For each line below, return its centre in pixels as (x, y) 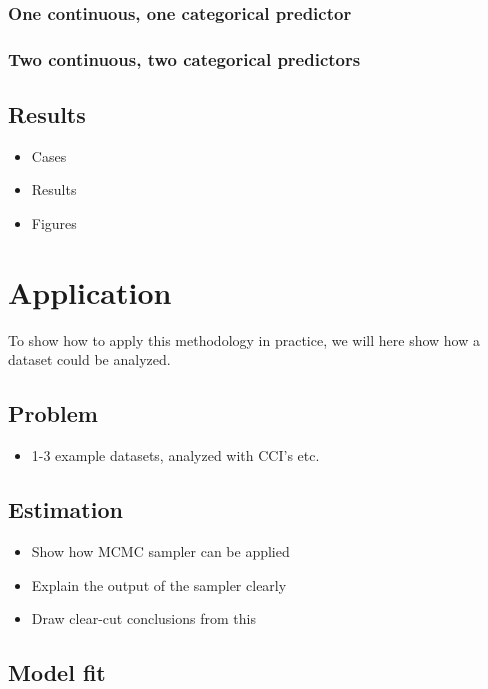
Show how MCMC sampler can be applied (160, 550)
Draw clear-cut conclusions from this (143, 618)
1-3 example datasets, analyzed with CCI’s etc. (175, 455)
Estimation (65, 509)
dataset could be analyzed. (89, 359)
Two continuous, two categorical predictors (184, 58)
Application (90, 291)
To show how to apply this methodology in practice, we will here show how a (244, 339)
